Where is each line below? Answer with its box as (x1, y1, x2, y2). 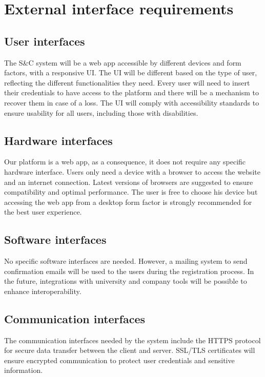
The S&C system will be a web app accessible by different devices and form (4, 57, 241, 68)
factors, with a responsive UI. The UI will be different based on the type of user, (4, 67, 257, 78)
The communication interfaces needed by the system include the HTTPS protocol (4, 334, 261, 345)
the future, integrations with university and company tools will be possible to (4, 276, 247, 286)
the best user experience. (4, 206, 82, 217)
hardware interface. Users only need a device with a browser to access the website (4, 166, 260, 177)
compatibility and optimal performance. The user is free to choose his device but (4, 186, 258, 197)
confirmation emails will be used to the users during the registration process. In (4, 265, 254, 276)
